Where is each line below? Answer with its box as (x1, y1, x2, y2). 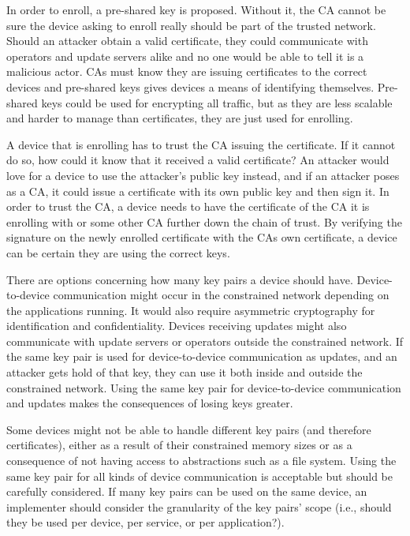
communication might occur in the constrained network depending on (53, 287, 389, 303)
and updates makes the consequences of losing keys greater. (6, 395, 293, 411)
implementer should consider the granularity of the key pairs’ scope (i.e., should (6, 498, 392, 515)
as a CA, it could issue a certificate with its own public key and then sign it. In (6, 182, 389, 199)
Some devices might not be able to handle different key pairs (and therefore (6, 421, 371, 437)
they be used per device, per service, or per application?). (6, 514, 285, 530)
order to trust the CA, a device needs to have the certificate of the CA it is (6, 198, 370, 215)
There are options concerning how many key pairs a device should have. (6, 271, 353, 287)
